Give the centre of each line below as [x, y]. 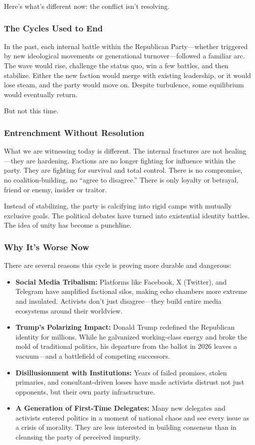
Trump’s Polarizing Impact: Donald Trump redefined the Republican [125, 327]
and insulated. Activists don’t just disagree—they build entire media [118, 301]
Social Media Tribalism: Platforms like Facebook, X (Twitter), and [121, 281]
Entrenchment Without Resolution [74, 132]
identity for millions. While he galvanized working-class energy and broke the [131, 336]
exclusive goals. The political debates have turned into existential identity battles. [127, 215]
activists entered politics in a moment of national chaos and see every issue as [132, 417]
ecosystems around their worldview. [69, 310]
